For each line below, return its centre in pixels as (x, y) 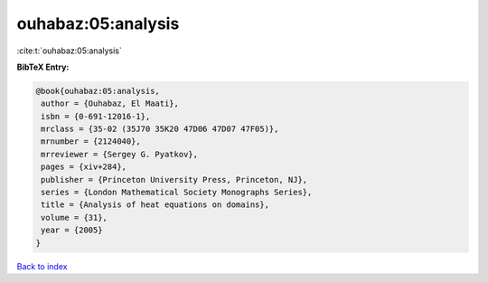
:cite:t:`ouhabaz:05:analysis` (69, 51)
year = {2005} (72, 230)
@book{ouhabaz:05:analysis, (98, 91)
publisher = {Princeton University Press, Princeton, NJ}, (174, 179)
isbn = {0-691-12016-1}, (96, 116)
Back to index (42, 266)
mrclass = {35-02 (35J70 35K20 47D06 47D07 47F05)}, (160, 129)
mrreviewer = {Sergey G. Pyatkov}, (120, 154)
